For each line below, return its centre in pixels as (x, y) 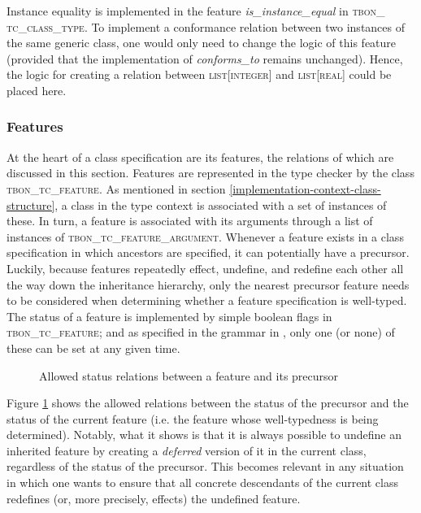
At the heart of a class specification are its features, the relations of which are (200, 157)
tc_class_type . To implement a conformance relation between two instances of (206, 26)
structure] (31, 204)
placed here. (37, 90)
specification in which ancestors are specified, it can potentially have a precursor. (208, 252)
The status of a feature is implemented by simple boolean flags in (169, 316)
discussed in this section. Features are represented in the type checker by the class (210, 173)
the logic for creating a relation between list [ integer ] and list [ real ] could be (199, 74)
